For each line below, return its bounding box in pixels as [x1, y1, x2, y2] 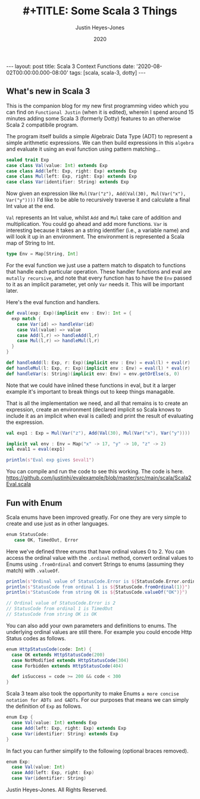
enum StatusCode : [6, 531, 49, 537]
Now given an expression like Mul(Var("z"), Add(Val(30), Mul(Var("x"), [6, 190, 186, 197]
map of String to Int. [6, 240, 55, 247]
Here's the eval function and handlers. [6, 299, 100, 305]
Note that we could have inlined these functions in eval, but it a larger [6, 382, 176, 389]
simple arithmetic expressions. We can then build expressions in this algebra [6, 139, 194, 146]
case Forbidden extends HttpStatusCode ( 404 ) [11, 663, 124, 669]
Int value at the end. [6, 203, 55, 210]
